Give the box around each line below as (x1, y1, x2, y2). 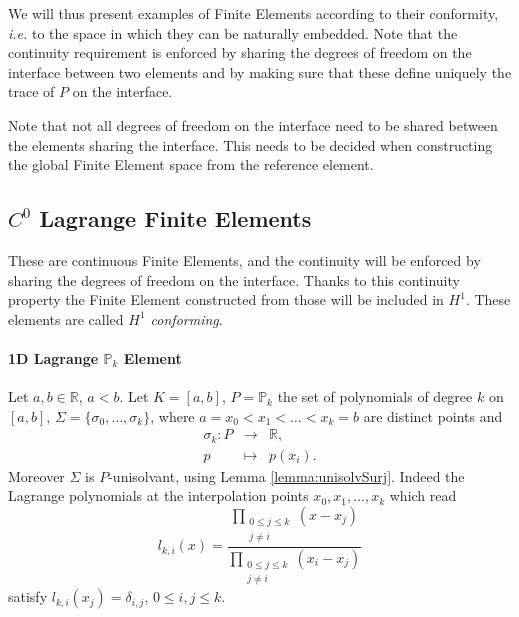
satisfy (8, 586, 48, 607)
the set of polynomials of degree (277, 386, 473, 407)
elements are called (8, 308, 124, 329)
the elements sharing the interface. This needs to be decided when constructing (8, 134, 493, 155)
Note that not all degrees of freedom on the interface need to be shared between (8, 114, 498, 135)
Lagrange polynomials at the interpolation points (8, 485, 309, 506)
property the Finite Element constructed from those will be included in (8, 289, 444, 310)
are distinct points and (363, 405, 503, 426)
